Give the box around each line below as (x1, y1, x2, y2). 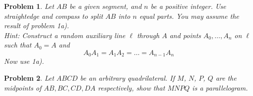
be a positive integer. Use (151, 1, 226, 11)
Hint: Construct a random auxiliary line (4, 30, 126, 40)
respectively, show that (98, 82, 165, 93)
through (137, 30, 159, 40)
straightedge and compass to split (4, 10, 103, 21)
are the (215, 73, 237, 83)
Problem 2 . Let (4, 73, 54, 83)
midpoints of (4, 82, 42, 93)
